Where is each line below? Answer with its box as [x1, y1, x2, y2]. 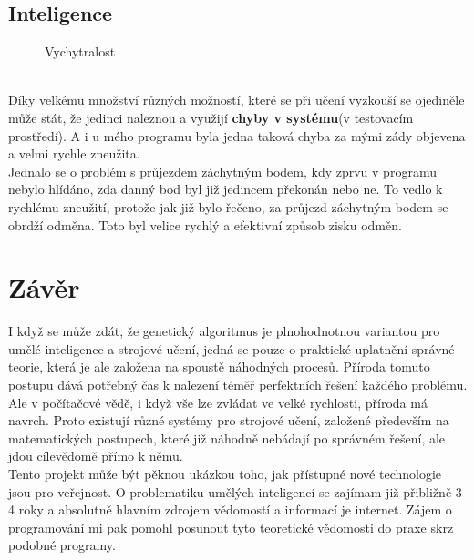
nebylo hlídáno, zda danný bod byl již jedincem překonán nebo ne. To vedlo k [8, 179, 443, 199]
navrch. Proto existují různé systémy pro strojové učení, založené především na [8, 411, 449, 430]
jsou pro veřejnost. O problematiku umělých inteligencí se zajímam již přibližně [8, 482, 452, 501]
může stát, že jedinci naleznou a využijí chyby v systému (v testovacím [8, 107, 414, 127]
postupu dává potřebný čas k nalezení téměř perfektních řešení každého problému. [8, 375, 468, 394]
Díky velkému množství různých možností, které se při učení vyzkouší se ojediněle [8, 90, 465, 109]
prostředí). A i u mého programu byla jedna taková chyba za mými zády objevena [8, 126, 466, 145]
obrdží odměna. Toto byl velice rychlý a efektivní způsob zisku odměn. [8, 215, 402, 234]
